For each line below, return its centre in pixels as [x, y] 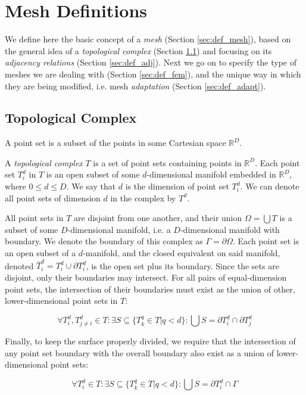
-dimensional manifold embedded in [211, 174]
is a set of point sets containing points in [167, 162]
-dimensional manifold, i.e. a [119, 229]
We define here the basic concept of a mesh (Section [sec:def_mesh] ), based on [148, 39]
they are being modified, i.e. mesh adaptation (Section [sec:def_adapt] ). [135, 85]
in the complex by [143, 197]
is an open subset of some [93, 174]
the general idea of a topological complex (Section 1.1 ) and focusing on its [138, 50]
